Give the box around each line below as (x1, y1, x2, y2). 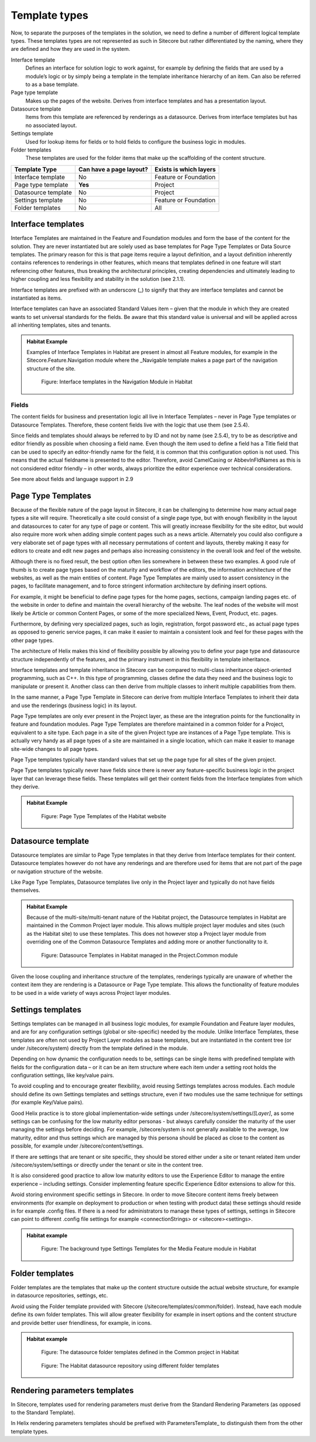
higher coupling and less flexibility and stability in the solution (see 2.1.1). (11, 276, 186, 283)
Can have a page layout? (78, 165, 149, 173)
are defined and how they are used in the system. (11, 46, 130, 53)
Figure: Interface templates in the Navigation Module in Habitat (41, 378, 193, 386)
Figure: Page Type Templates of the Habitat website (41, 812, 167, 819)
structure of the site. (26, 365, 76, 372)
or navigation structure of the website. (11, 868, 104, 875)
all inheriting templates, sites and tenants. (11, 322, 111, 329)
